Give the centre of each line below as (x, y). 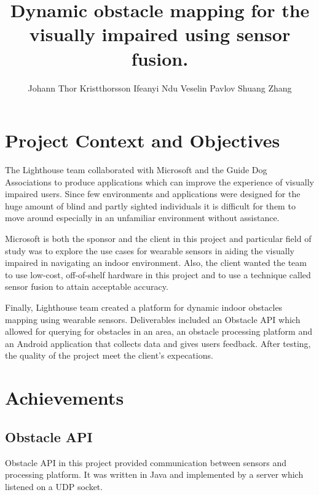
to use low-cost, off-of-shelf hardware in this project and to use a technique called (158, 274)
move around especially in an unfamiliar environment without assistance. (142, 218)
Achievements (65, 398)
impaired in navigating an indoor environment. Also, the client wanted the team (156, 263)
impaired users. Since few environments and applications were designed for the (153, 194)
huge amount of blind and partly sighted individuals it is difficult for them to (150, 205)
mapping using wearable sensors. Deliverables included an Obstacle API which (153, 319)
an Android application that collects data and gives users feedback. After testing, (158, 343)
